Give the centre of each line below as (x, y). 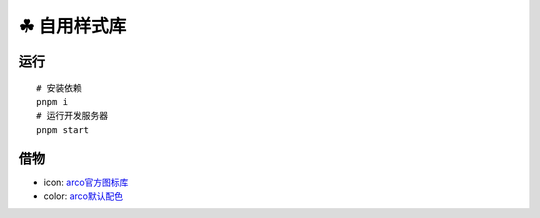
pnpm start (63, 129)
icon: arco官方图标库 (86, 182)
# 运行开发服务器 (72, 116)
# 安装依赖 (59, 88)
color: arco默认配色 (83, 196)
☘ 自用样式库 (72, 26)
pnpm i (52, 101)
